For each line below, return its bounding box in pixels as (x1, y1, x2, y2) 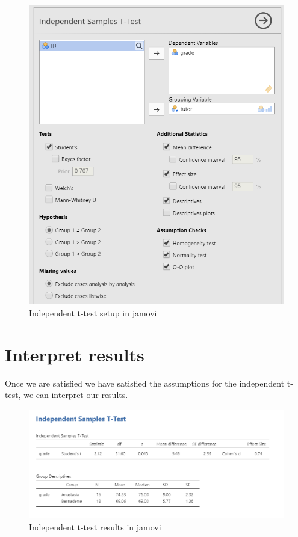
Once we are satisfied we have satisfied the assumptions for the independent (5, 376, 285, 389)
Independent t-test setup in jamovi (29, 307, 157, 319)
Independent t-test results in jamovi (29, 521, 161, 533)
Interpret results (5, 342, 144, 366)
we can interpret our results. (23, 388, 128, 401)
